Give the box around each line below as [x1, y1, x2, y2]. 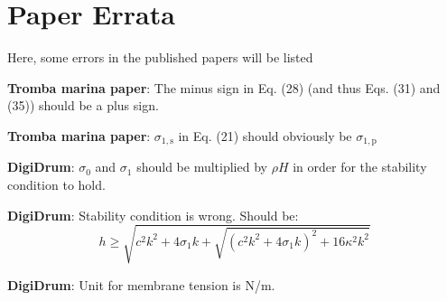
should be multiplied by [136, 157, 267, 176]
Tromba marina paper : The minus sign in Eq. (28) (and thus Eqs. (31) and [7, 78, 441, 97]
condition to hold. [7, 174, 106, 193]
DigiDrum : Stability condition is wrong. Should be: [7, 205, 299, 224]
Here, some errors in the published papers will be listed [7, 48, 313, 67]
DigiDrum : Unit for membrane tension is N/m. [7, 275, 275, 294]
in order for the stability [293, 157, 427, 176]
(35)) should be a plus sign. [7, 96, 159, 115]
